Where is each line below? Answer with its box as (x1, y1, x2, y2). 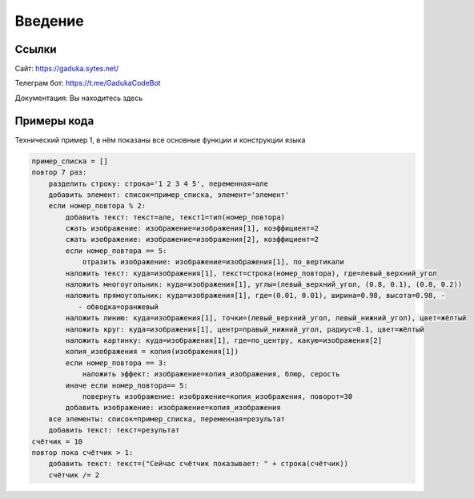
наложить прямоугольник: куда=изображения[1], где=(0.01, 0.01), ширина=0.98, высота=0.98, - (65, 291, 446, 300)
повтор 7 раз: (31, 168, 87, 177)
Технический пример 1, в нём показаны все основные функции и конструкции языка (14, 135, 306, 144)
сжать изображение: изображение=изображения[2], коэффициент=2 (65, 235, 319, 244)
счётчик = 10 (31, 437, 83, 446)
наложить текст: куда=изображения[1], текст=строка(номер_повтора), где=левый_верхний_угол (65, 268, 437, 278)
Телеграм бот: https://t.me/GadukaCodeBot (14, 78, 161, 88)
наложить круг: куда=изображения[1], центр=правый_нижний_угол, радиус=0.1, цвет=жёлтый (65, 324, 424, 334)
